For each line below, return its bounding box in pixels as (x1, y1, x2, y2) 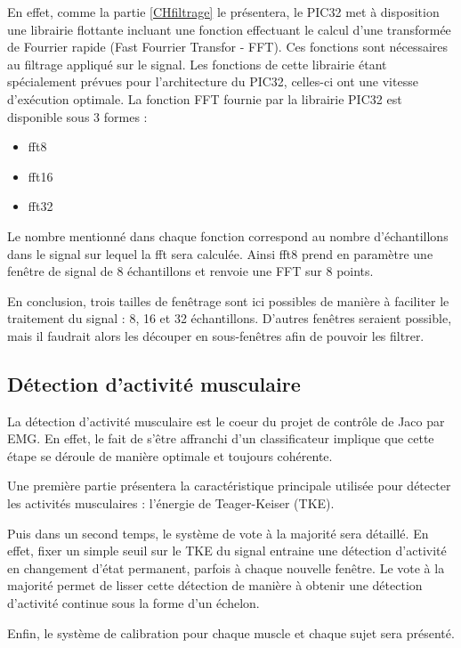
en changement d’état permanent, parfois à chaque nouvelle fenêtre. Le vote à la (7, 558, 445, 577)
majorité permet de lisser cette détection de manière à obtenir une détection (7, 576, 423, 595)
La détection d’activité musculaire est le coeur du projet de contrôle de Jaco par (7, 411, 445, 430)
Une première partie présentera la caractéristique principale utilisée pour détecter (7, 476, 451, 495)
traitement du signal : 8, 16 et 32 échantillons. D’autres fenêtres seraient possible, (7, 309, 452, 328)
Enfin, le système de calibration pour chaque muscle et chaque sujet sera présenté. (7, 623, 455, 642)
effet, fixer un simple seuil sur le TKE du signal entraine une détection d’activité (7, 541, 447, 560)
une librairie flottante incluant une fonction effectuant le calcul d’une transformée (7, 20, 451, 38)
